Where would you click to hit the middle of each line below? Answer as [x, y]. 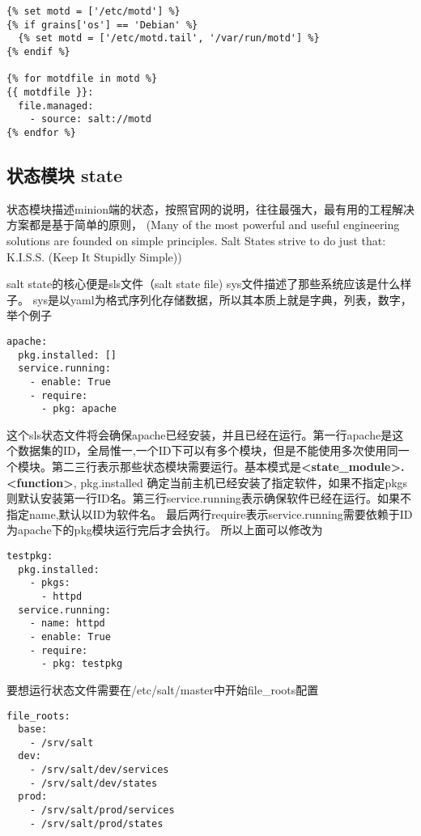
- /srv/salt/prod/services [102, 811]
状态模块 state [65, 174]
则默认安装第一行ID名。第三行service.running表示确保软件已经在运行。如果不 [209, 498]
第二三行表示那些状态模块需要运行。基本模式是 [176, 467]
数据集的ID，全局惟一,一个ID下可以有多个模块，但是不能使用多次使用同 [208, 450]
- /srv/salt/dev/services [99, 770]
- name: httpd [67, 624]
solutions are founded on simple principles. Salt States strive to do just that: [196, 240]
